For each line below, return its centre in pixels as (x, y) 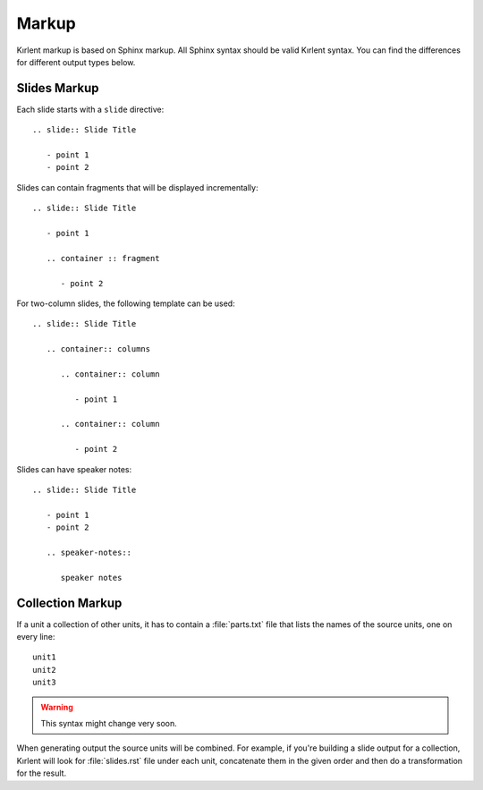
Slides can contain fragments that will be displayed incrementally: (137, 187)
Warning (57, 707)
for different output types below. (76, 62)
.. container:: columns (98, 349)
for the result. (42, 773)
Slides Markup (58, 88)
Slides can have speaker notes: (74, 469)
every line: (36, 637)
